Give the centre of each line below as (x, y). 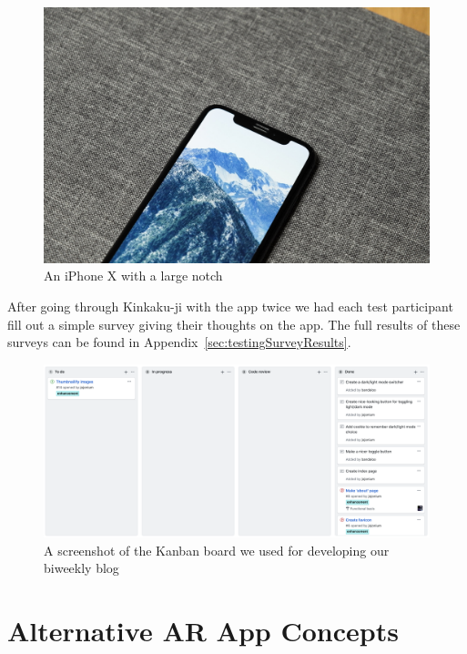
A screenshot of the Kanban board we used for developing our (217, 550)
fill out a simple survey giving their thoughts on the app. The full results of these (234, 324)
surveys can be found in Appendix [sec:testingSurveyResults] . (179, 342)
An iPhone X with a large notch (133, 276)
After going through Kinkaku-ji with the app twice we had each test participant (230, 306)
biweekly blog (81, 568)
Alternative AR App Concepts (203, 631)
